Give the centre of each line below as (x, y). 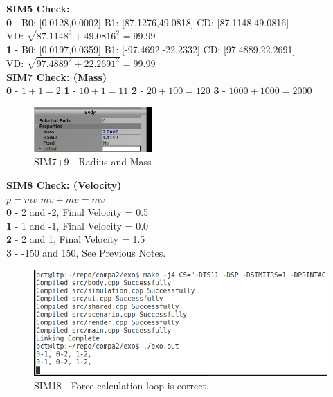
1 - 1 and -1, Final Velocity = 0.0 (78, 225)
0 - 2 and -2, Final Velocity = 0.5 (78, 212)
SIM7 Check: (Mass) (57, 76)
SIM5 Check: (38, 8)
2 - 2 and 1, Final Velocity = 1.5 (76, 239)
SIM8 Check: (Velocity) (64, 185)
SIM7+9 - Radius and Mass (93, 161)
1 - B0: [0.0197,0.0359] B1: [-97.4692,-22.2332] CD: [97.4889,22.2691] (151, 49)
